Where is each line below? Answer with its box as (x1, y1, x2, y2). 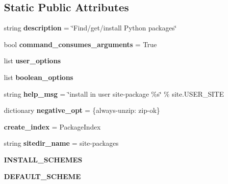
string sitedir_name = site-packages (4, 138, 119, 148)
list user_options (4, 55, 61, 66)
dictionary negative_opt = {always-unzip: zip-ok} (4, 105, 160, 115)
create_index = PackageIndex (4, 121, 101, 131)
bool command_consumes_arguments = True (4, 39, 157, 49)
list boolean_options (4, 72, 74, 82)
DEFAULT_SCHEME (4, 171, 81, 181)
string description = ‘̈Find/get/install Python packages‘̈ (4, 23, 177, 33)
